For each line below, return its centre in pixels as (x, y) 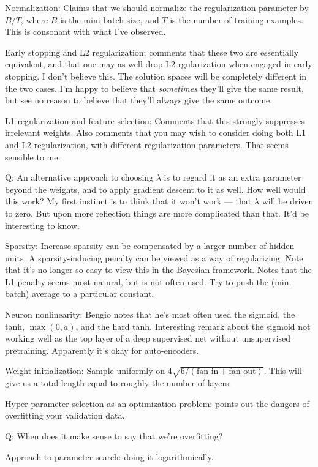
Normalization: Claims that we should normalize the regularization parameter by (157, 7)
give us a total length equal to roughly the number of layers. (118, 383)
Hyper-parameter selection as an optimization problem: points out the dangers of (157, 403)
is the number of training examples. (237, 19)
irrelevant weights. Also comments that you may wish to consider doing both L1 (156, 133)
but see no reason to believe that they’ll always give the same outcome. (139, 100)
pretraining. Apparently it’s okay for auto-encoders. (102, 350)
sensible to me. (33, 156)
